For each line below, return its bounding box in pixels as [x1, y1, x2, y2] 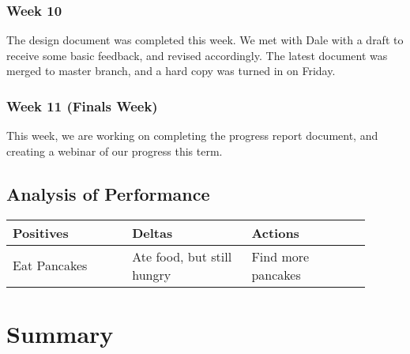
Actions [251, 223, 299, 242]
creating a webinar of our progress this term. [6, 142, 223, 159]
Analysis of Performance [6, 181, 210, 205]
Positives [13, 223, 69, 242]
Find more [251, 247, 310, 265]
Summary [6, 317, 114, 349]
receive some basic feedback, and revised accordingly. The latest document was [6, 47, 388, 63]
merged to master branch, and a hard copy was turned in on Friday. [6, 62, 336, 79]
